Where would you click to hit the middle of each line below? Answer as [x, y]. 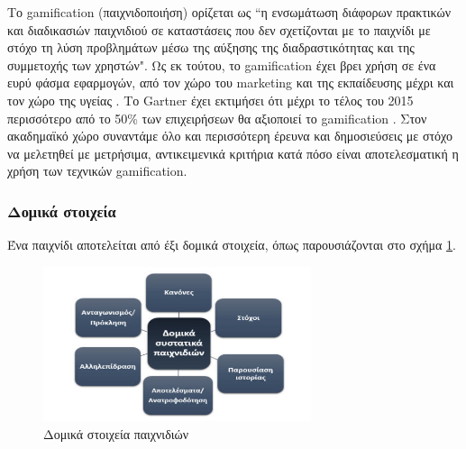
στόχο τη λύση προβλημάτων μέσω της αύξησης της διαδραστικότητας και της [211, 47]
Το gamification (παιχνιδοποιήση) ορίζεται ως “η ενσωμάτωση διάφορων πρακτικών [229, 12]
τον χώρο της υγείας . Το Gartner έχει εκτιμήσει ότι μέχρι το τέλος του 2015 [210, 100]
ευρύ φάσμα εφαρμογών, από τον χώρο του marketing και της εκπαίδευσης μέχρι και [231, 82]
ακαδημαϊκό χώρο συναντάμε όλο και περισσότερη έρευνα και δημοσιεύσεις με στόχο [230, 136]
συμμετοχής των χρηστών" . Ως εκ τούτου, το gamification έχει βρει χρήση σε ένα [222, 64]
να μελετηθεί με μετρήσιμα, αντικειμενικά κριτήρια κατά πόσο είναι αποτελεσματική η [233, 153]
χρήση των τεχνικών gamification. [97, 171]
